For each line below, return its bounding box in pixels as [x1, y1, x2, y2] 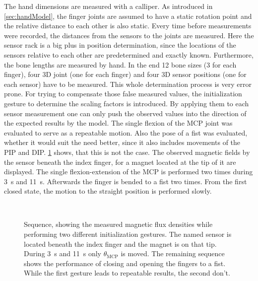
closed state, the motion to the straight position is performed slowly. [4, 186, 212, 196]
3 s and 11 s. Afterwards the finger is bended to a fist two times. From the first [4, 176, 247, 186]
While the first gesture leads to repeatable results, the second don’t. [24, 268, 230, 278]
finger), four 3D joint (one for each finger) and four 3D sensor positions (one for [4, 69, 247, 79]
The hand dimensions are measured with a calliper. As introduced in [4, 1, 213, 11]
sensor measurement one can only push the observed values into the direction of [4, 108, 247, 118]
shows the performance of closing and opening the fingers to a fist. [24, 258, 226, 268]
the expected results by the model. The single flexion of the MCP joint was [4, 118, 233, 128]
